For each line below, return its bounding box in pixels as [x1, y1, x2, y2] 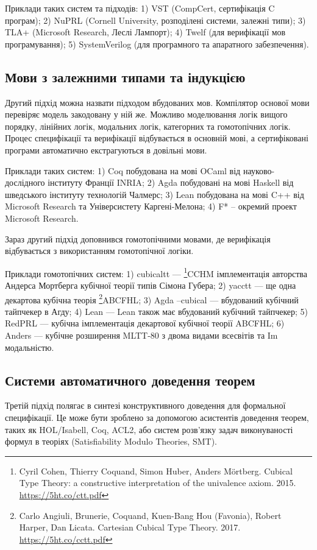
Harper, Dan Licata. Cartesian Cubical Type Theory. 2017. [19, 521, 241, 534]
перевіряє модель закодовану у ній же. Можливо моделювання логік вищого [5, 108, 288, 121]
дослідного [5, 176, 45, 189]
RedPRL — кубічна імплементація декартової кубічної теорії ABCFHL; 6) [5, 317, 285, 330]
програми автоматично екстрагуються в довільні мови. [5, 143, 207, 156]
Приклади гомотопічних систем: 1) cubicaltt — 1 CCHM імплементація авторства [5, 265, 307, 280]
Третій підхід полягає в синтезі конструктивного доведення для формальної [5, 399, 286, 412]
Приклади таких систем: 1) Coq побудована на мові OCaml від [5, 164, 241, 177]
